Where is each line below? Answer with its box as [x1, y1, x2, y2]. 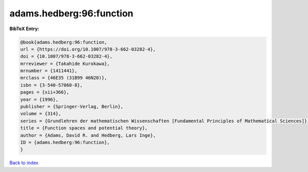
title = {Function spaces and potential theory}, [20, 125, 148, 131]
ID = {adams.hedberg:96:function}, [20, 140, 110, 145]
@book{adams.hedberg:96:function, [20, 39, 107, 45]
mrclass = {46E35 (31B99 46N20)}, [20, 75, 107, 81]
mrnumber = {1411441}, [20, 68, 78, 74]
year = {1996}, [20, 96, 59, 102]
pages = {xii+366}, [20, 90, 69, 95]
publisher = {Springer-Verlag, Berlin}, [20, 104, 123, 110]
